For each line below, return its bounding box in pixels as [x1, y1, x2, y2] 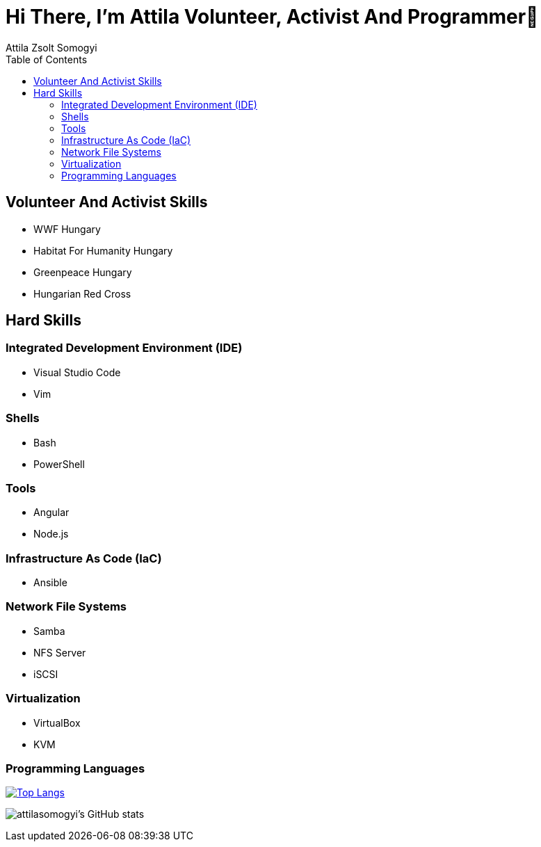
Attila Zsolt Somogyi [6, 41, 97, 54]
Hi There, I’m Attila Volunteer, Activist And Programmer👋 [6, 5, 539, 29]
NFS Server [33, 646, 86, 659]
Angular [33, 506, 70, 519]
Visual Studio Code [33, 366, 121, 378]
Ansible [33, 576, 67, 589]
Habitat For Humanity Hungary [33, 244, 173, 257]
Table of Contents [6, 53, 88, 65]
